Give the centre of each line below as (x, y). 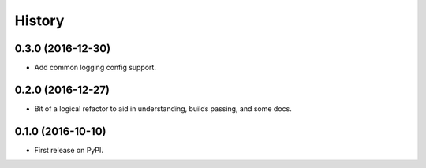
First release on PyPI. (69, 150)
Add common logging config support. (95, 68)
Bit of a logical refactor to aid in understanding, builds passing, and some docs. (163, 108)
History (39, 21)
